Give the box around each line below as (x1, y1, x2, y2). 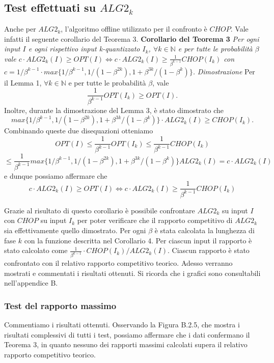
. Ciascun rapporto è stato (167, 245, 250, 256)
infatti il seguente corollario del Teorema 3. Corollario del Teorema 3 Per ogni (4, 33, 259, 44)
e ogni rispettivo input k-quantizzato (28, 43, 140, 54)
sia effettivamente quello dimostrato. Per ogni (4, 225, 146, 236)
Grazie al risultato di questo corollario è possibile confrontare (4, 205, 195, 215)
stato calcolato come (4, 245, 68, 256)
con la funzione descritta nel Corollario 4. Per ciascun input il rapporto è (24, 235, 252, 245)
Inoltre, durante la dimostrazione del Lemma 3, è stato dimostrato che (4, 104, 224, 115)
